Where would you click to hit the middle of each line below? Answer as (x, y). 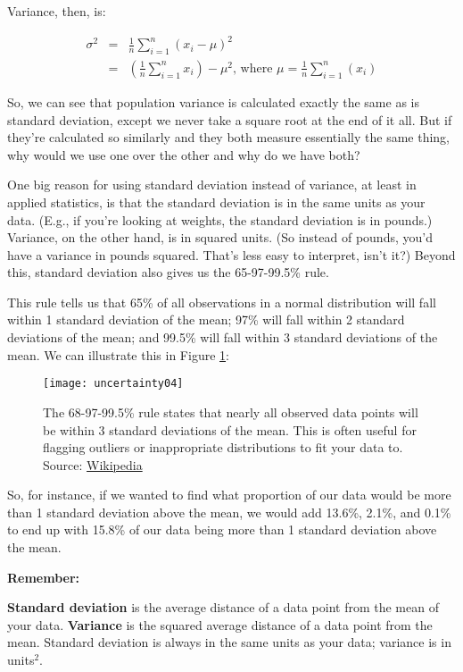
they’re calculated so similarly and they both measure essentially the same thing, (229, 137)
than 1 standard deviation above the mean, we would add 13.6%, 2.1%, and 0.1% (229, 512)
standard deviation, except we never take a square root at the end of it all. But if (230, 119)
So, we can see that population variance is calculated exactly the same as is (213, 101)
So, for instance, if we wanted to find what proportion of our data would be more (229, 495)
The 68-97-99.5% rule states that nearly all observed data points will (231, 412)
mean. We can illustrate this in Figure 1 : (118, 354)
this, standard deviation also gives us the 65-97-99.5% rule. (168, 272)
